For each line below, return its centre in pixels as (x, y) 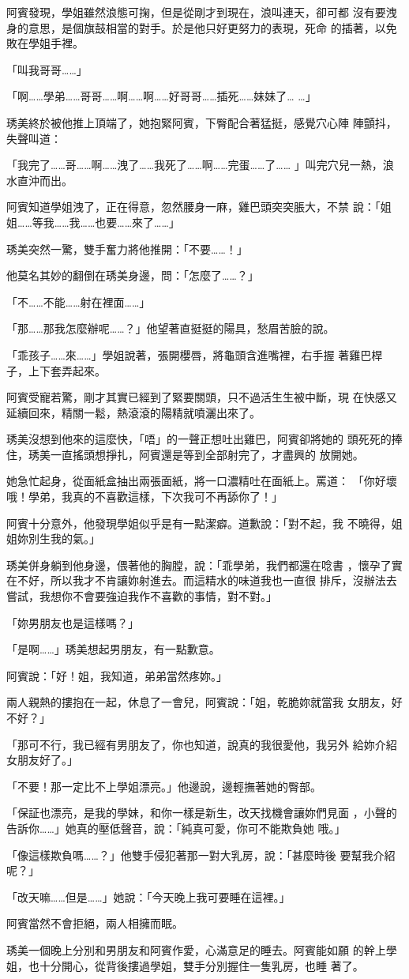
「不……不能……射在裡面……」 (79, 301)
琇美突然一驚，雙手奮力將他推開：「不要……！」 (127, 249)
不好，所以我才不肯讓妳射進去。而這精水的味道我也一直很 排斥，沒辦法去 (207, 580)
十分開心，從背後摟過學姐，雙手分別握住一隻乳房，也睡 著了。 (201, 965)
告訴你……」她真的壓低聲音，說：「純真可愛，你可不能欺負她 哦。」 (176, 828)
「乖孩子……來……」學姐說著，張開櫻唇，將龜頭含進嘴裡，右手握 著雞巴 (189, 354)
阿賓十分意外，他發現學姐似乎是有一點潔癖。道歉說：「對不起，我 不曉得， (199, 523)
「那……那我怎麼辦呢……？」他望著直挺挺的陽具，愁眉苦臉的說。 (171, 328)
